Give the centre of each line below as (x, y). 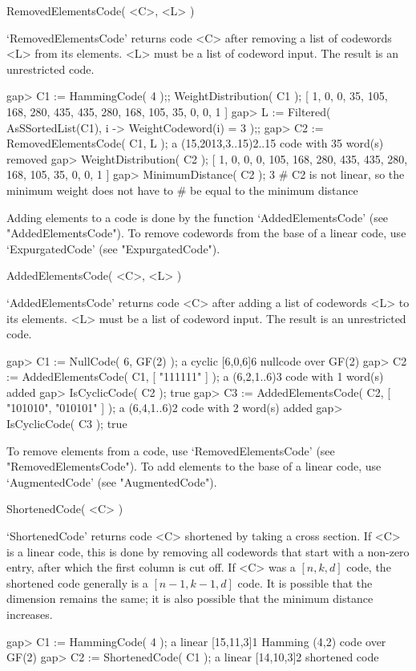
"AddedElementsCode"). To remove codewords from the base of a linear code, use (206, 233)
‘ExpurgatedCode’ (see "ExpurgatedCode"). (113, 248)
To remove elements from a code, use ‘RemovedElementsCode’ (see (171, 450)
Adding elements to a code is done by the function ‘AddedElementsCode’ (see (198, 217)
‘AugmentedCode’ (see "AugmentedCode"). (112, 481)
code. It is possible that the (305, 582)
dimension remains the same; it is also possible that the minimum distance (190, 598)
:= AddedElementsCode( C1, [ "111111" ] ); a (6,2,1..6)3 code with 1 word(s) (195, 376)
